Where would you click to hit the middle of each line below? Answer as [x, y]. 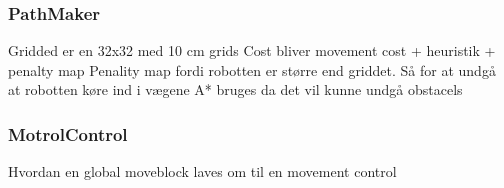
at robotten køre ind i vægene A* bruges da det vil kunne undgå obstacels [235, 89]
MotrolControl [68, 133]
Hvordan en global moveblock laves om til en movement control [202, 171]
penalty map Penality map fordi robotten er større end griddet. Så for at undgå [252, 69]
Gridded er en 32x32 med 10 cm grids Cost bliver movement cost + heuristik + [252, 50]
